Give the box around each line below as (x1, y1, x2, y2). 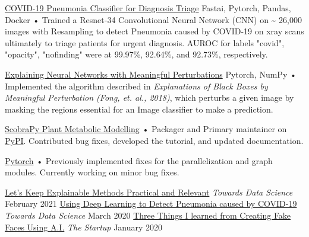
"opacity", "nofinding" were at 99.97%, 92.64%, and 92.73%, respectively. (5, 48, 268, 60)
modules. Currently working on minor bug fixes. (5, 166, 179, 178)
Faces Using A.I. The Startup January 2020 (5, 220, 163, 233)
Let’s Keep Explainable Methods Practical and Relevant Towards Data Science (5, 185, 293, 198)
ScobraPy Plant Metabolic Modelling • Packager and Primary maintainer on (5, 123, 287, 135)
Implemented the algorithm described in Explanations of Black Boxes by (5, 79, 268, 92)
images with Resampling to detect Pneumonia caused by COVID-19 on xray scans (5, 25, 304, 37)
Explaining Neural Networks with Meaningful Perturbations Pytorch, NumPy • (5, 68, 297, 80)
